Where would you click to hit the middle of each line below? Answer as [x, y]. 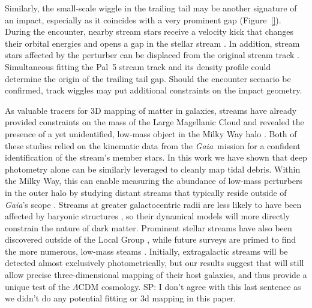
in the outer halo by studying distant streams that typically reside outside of [146, 192]
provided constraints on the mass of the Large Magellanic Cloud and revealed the [154, 122]
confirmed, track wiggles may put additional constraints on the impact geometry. [154, 90]
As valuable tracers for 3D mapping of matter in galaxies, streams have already [151, 110]
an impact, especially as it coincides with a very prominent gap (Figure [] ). [143, 19]
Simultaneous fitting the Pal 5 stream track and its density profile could [138, 66]
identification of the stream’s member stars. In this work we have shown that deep [156, 157]
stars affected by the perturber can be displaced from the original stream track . [152, 55]
